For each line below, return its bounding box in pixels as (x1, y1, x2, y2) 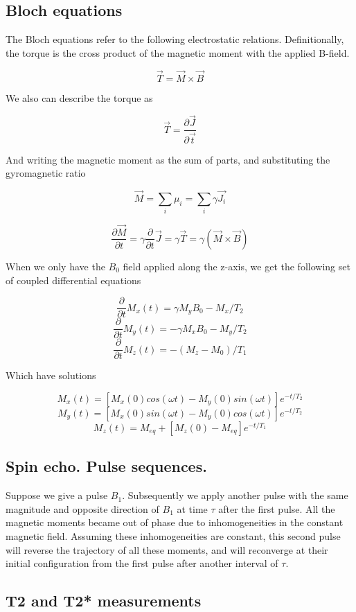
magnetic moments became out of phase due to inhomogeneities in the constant (6, 515, 344, 530)
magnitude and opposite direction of (6, 501, 159, 516)
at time (177, 501, 208, 516)
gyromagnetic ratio (6, 166, 86, 180)
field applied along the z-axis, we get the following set (123, 259, 350, 273)
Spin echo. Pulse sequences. (6, 455, 207, 477)
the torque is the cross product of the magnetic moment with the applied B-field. (6, 45, 350, 60)
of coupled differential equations (6, 272, 141, 287)
